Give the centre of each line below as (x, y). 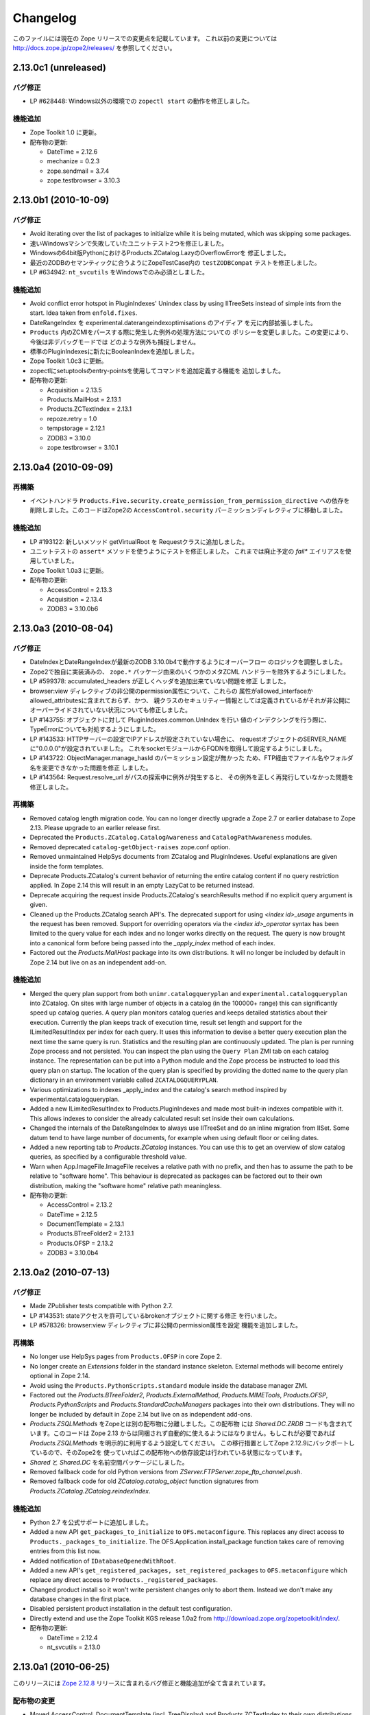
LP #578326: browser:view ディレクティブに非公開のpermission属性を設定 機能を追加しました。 (165, 1325)
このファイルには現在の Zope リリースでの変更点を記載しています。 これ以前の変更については (145, 38)
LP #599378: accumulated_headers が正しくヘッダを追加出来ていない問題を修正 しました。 (160, 681)
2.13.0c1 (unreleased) (59, 68)
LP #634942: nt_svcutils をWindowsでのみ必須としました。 (119, 272)
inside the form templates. (67, 866)
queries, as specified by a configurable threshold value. (109, 1157)
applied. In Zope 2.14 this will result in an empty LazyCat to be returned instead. (142, 886)
